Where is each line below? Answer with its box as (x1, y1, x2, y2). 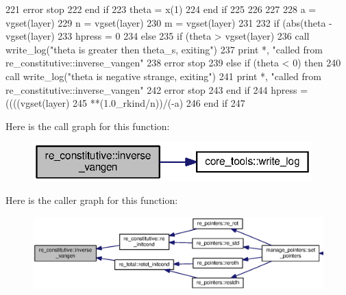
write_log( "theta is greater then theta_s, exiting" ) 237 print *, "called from (5, 42, 323, 56)
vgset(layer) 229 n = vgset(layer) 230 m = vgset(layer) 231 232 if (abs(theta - (5, 15, 332, 29)
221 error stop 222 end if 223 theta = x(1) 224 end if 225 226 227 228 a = (5, 2, 317, 16)
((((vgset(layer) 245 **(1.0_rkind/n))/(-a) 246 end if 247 (5, 96, 245, 110)
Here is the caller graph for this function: (5, 193, 178, 207)
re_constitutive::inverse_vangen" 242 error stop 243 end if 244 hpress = (5, 82, 308, 97)
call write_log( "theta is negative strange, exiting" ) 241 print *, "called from (5, 68, 321, 83)
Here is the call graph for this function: (5, 118, 170, 133)
